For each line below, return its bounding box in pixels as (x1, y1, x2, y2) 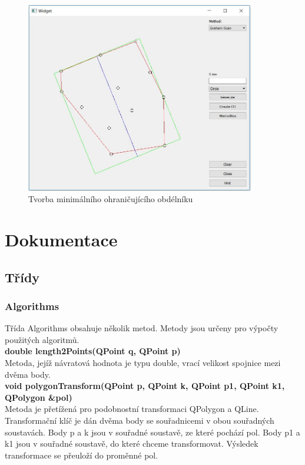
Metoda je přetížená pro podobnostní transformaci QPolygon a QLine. (5, 403, 259, 415)
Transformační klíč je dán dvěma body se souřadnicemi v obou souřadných (5, 414, 274, 426)
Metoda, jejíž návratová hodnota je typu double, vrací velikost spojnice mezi (5, 356, 281, 368)
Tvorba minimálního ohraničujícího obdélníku (28, 193, 193, 205)
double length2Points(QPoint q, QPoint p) (5, 345, 181, 357)
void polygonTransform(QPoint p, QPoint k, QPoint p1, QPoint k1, (5, 380, 285, 392)
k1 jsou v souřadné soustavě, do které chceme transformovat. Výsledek (5, 437, 258, 450)
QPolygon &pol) (5, 391, 72, 403)
